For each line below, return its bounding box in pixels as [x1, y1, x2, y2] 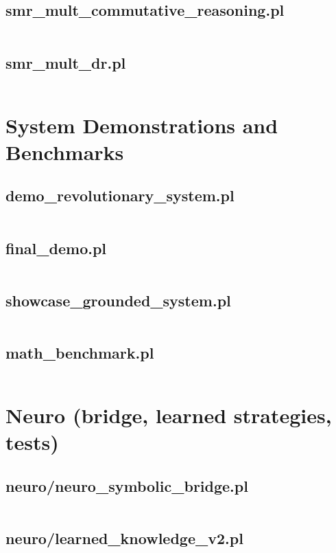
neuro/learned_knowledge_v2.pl [5, 527, 243, 548]
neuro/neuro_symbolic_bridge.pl [5, 475, 248, 496]
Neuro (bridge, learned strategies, [5, 400, 332, 429]
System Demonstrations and [5, 111, 278, 139]
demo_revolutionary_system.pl [5, 185, 235, 206]
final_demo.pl [5, 237, 107, 258]
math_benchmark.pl [5, 341, 154, 363]
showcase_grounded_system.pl [5, 289, 231, 311]
